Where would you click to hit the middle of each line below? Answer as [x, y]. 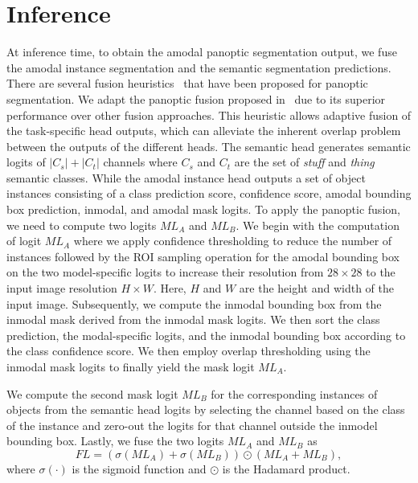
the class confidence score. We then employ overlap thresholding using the [189, 351]
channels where [140, 162]
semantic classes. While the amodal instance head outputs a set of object [186, 177]
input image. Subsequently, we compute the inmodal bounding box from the [194, 303]
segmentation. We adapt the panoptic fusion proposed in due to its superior [196, 98]
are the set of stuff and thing [304, 162]
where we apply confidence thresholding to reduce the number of [233, 241]
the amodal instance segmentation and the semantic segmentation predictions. [199, 67]
